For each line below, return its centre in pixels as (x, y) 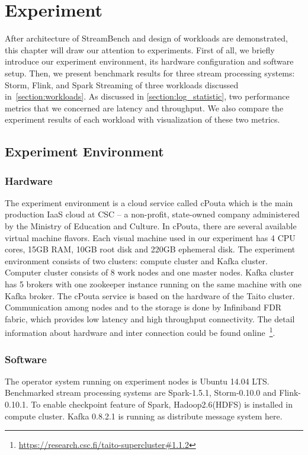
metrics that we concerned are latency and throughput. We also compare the (144, 108)
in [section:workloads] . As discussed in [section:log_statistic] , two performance (147, 96)
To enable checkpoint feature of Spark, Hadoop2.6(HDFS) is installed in (162, 404)
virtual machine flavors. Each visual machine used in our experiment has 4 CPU (150, 237)
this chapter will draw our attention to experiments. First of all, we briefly (140, 49)
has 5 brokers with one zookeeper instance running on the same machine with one (153, 284)
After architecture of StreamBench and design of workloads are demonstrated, (146, 38)
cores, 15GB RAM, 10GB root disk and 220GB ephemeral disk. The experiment (150, 249)
